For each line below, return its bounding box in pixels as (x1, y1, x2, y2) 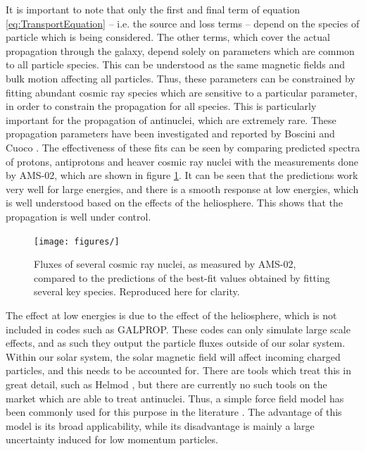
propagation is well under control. (6, 209, 151, 223)
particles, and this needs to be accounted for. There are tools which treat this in (6, 363, 351, 378)
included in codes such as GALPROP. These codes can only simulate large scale (6, 321, 351, 336)
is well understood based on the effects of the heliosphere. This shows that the (6, 195, 343, 210)
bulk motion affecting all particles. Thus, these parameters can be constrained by (6, 70, 355, 85)
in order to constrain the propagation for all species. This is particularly (6, 99, 317, 113)
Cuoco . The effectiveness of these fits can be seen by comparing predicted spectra (6, 140, 360, 154)
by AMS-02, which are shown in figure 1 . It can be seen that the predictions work (6, 168, 358, 183)
